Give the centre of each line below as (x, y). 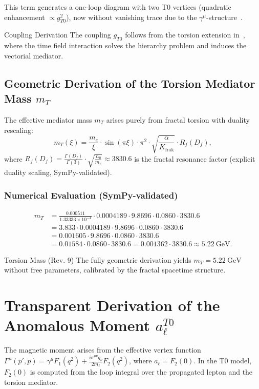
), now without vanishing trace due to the (132, 17)
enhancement (25, 17)
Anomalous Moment (77, 325)
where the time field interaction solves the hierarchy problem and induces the (125, 45)
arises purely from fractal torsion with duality (178, 119)
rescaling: (19, 130)
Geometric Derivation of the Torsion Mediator (130, 83)
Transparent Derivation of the (112, 305)
